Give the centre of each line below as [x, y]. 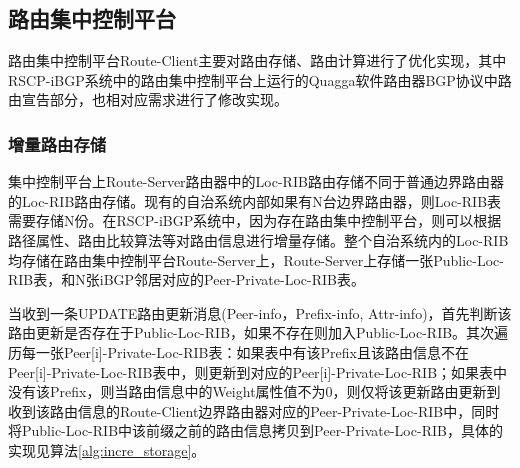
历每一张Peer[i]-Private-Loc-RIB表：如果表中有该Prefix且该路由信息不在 [238, 351]
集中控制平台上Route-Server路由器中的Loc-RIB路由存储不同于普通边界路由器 [256, 181]
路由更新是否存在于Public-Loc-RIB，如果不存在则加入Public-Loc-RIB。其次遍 [258, 332]
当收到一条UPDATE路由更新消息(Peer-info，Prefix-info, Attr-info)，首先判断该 [260, 312]
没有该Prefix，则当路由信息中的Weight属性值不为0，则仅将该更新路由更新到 [254, 391]
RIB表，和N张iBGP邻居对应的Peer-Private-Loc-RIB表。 [186, 279]
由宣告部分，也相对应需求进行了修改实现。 [148, 99]
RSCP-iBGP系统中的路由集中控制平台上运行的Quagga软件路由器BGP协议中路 [260, 79]
